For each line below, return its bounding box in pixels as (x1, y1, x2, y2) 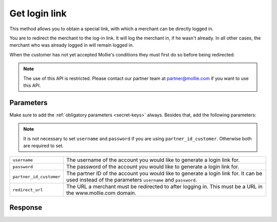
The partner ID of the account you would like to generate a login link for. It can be (66, 170, 263, 177)
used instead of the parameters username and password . (66, 176, 197, 184)
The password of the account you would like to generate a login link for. (66, 163, 240, 170)
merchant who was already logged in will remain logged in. (9, 42, 134, 48)
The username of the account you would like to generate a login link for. (66, 156, 240, 164)
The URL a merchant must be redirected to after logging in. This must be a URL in (66, 183, 263, 190)
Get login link (9, 8, 67, 19)
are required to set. (23, 143, 64, 149)
